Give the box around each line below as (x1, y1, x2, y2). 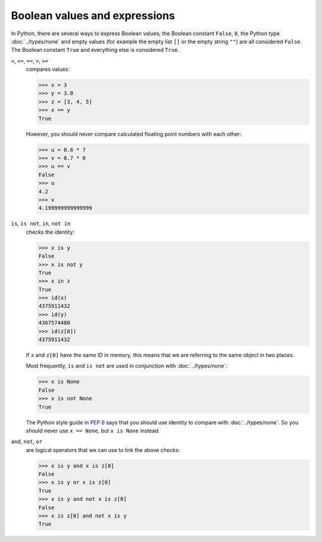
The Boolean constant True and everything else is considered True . (11, 47, 179, 54)
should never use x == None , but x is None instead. (26, 427, 160, 434)
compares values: (26, 66, 70, 73)
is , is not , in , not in (11, 220, 71, 227)
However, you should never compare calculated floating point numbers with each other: (26, 130, 241, 137)
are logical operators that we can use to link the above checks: (26, 446, 180, 453)
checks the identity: (26, 228, 75, 236)
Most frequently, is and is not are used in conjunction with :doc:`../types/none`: (26, 363, 228, 370)
